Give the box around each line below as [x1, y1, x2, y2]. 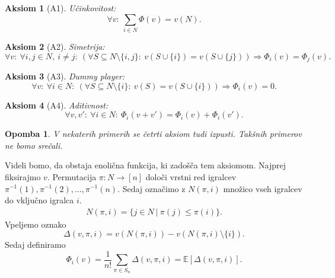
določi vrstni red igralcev [145, 170, 237, 183]
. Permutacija [47, 170, 97, 183]
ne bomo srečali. [5, 139, 63, 151]
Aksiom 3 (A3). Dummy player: [5, 69, 125, 82]
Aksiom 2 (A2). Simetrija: [5, 40, 105, 52]
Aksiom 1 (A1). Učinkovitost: [5, 2, 116, 14]
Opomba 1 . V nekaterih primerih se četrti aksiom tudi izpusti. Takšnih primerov [5, 127, 302, 140]
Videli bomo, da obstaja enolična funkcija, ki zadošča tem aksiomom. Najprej [5, 159, 286, 171]
